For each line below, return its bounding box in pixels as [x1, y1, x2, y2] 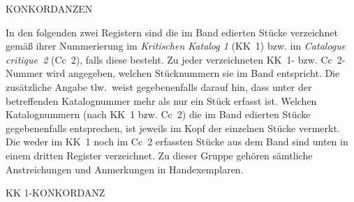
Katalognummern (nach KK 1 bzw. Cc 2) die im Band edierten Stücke [6, 107, 311, 122]
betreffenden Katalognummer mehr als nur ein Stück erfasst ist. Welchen [6, 93, 317, 108]
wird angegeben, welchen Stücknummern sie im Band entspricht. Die [45, 66, 340, 80]
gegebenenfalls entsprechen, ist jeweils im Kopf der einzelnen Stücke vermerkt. [6, 120, 340, 135]
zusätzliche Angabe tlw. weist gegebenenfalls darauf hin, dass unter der [6, 79, 312, 94]
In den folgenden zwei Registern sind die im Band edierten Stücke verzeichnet [6, 24, 338, 39]
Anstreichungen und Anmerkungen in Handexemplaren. [6, 161, 244, 176]
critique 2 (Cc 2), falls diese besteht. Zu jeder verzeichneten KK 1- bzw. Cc [6, 52, 332, 66]
